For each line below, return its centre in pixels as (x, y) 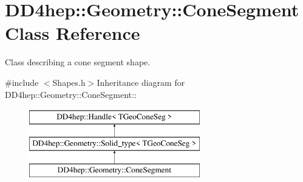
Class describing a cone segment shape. (78, 62)
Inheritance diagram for (141, 82)
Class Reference (73, 33)
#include (22, 82)
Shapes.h (69, 82)
